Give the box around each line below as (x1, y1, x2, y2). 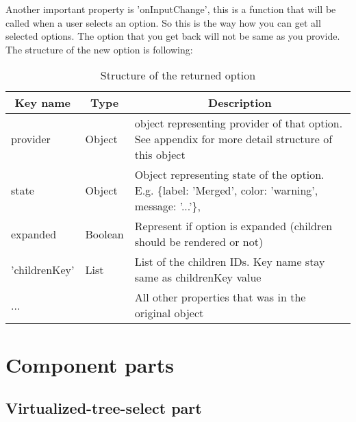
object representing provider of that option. (134, 115, 343, 132)
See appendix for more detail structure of (134, 131, 333, 147)
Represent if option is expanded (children (134, 218, 333, 234)
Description (208, 95, 272, 111)
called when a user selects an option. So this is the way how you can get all (5, 15, 321, 29)
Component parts (5, 350, 175, 378)
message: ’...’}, (134, 198, 201, 214)
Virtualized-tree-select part (5, 397, 202, 419)
